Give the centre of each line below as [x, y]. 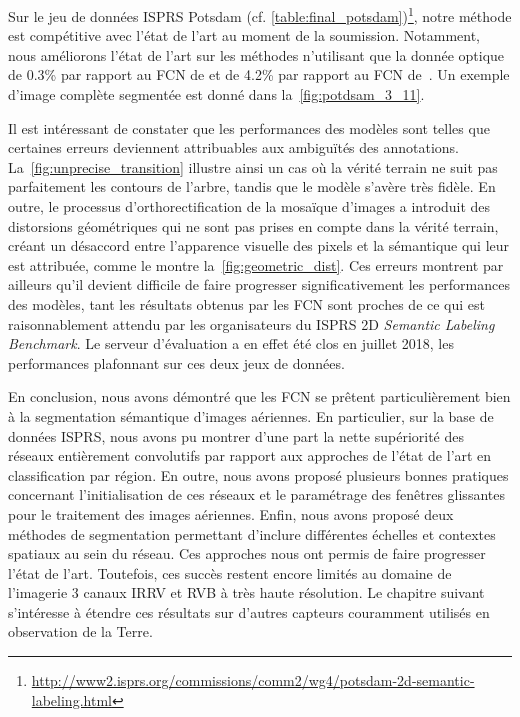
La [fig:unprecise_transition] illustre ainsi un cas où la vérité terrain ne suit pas [253, 166]
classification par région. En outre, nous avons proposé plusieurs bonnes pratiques [258, 474]
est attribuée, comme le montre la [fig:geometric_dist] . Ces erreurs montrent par [256, 264]
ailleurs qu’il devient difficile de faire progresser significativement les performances [259, 284]
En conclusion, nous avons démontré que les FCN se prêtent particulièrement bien [259, 396]
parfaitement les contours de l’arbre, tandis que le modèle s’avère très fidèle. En [252, 186]
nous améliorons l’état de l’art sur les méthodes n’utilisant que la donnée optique [256, 54]
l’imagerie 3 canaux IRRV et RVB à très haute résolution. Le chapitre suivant [246, 592]
